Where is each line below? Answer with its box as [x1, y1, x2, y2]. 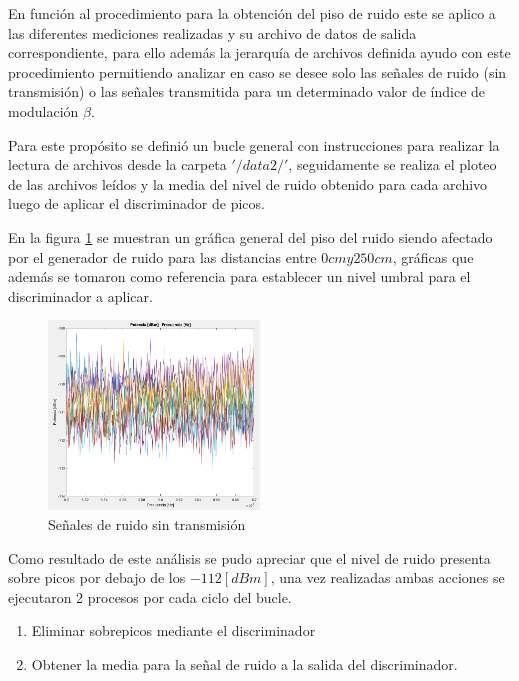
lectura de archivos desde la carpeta [8, 154, 227, 175]
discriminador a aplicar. [8, 285, 153, 306]
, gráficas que [392, 246, 474, 267]
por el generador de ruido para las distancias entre [8, 246, 317, 267]
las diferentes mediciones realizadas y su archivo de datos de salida [8, 22, 417, 43]
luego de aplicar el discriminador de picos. [8, 193, 265, 214]
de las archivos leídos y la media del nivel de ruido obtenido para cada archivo [8, 173, 488, 194]
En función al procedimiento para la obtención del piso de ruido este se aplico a [8, 3, 496, 23]
